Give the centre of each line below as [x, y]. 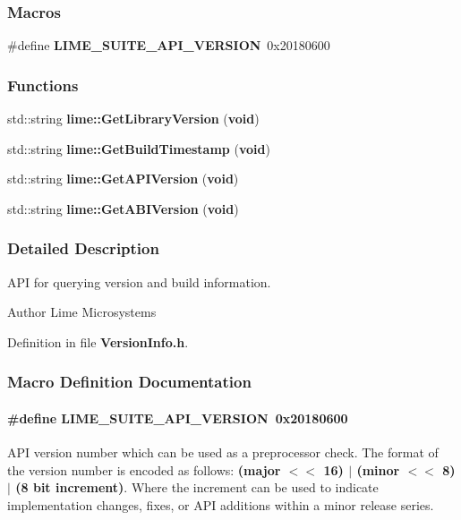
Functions [43, 85]
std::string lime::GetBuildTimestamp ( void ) [139, 148]
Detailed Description [83, 248]
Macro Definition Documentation [129, 382]
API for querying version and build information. [139, 281]
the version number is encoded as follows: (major [144, 469]
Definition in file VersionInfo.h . [98, 341]
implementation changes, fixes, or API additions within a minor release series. [221, 504]
